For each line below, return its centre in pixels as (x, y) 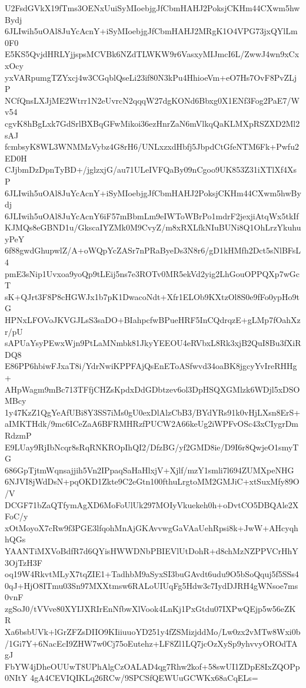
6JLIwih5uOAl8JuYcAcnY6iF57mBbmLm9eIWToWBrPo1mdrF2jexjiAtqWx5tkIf (152, 215)
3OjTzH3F (24, 562)
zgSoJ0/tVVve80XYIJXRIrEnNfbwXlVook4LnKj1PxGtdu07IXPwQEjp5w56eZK (150, 608)
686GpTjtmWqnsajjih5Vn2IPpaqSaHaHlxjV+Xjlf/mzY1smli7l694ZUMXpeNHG (149, 470)
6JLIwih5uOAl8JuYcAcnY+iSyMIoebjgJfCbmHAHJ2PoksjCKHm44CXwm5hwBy (153, 192)
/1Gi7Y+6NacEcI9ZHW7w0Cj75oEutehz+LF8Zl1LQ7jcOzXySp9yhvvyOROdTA (151, 643)
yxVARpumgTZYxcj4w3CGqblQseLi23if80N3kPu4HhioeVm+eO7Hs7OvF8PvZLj (151, 77)
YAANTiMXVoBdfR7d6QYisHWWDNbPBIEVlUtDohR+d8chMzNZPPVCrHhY (152, 550)
